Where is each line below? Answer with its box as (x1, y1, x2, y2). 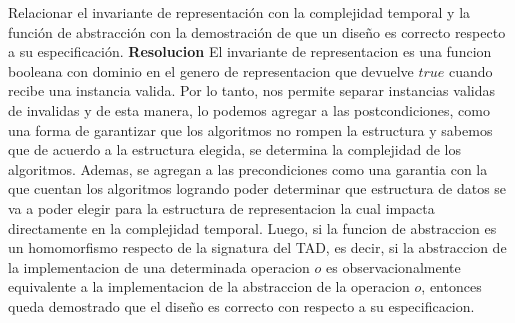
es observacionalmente (325, 256, 461, 277)
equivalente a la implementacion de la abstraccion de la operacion (8, 276, 410, 297)
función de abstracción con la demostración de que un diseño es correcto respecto (8, 21, 506, 42)
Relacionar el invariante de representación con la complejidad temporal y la (8, 2, 471, 22)
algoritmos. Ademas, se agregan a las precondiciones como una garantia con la (8, 158, 488, 179)
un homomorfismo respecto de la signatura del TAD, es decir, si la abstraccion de (8, 237, 507, 258)
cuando (449, 60, 493, 81)
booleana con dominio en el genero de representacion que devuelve (8, 60, 414, 81)
